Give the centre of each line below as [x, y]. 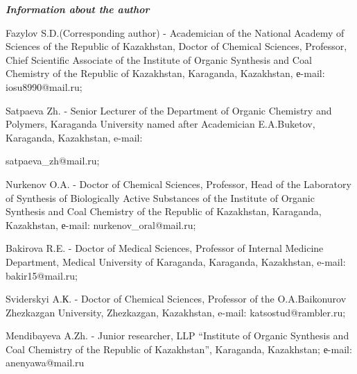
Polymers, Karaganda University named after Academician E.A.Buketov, [160, 124]
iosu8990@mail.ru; [44, 86]
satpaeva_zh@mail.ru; [53, 161]
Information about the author [78, 9]
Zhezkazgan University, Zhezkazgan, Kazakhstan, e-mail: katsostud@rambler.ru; [176, 312]
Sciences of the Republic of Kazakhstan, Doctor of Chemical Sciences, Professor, [176, 46]
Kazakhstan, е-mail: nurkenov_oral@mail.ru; [101, 224]
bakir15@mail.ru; [42, 275]
